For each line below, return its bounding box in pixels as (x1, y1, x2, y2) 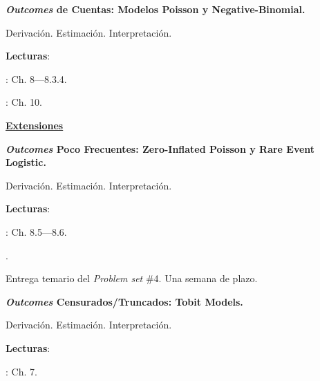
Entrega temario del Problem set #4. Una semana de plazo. (6, 271, 258, 286)
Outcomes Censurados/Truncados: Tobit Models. (6, 294, 243, 308)
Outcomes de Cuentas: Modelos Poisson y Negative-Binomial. (6, 2, 305, 16)
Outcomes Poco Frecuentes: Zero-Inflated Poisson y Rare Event (6, 141, 315, 156)
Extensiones (6, 118, 64, 132)
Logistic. (6, 155, 46, 169)
